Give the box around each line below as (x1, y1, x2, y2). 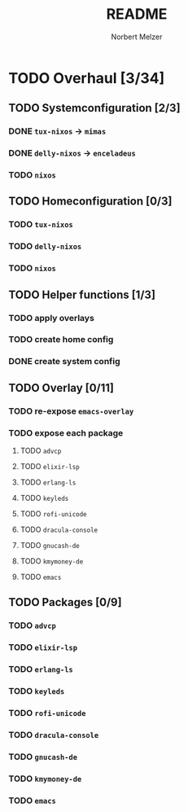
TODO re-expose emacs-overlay (8, 405, 134, 416)
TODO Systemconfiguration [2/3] (8, 101, 181, 115)
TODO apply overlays (8, 312, 95, 323)
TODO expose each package (8, 427, 124, 438)
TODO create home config (8, 334, 114, 345)
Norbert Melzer (111, 32, 163, 42)
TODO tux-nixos (8, 219, 73, 230)
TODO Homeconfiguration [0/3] (8, 195, 173, 208)
